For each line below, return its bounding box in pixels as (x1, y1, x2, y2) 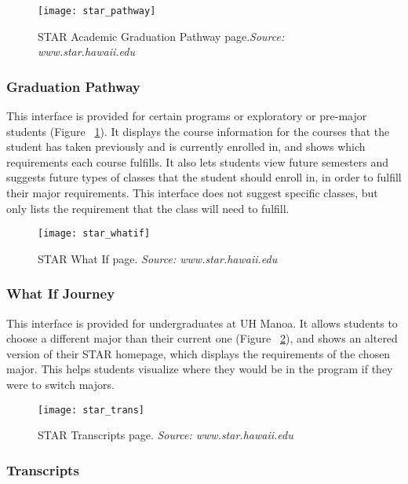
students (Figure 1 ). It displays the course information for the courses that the (6, 123, 390, 139)
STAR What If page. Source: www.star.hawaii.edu (38, 250, 278, 266)
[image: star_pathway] (38, 5, 156, 16)
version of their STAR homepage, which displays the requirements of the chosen (6, 345, 391, 361)
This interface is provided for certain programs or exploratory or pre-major (6, 108, 367, 124)
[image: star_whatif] (38, 228, 151, 240)
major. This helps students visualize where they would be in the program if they (6, 361, 393, 377)
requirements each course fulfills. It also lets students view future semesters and (6, 153, 389, 170)
